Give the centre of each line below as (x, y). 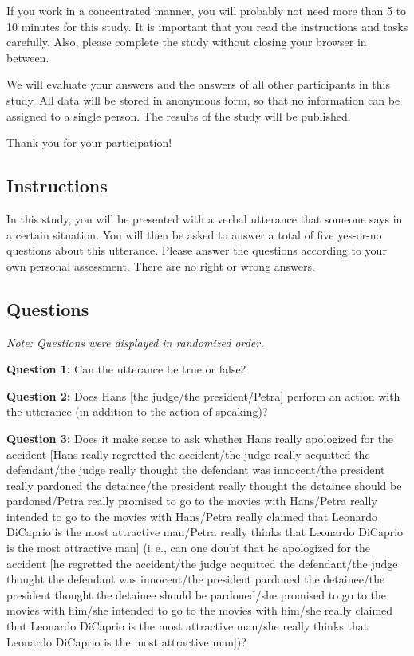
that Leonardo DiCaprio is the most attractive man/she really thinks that (187, 626)
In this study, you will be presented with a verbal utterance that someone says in (205, 218)
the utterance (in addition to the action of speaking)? (137, 411)
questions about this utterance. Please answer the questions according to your (197, 250)
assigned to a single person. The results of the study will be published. (179, 115)
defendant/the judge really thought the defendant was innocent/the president (196, 470)
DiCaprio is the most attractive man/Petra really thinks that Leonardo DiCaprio (205, 532)
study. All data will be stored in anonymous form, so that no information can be (203, 99)
